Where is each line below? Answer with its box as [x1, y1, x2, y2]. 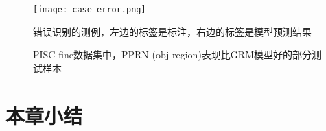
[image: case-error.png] [33, 5, 146, 14]
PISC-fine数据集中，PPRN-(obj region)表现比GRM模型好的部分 [33, 47, 312, 62]
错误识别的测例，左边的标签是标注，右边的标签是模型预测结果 [33, 24, 312, 38]
